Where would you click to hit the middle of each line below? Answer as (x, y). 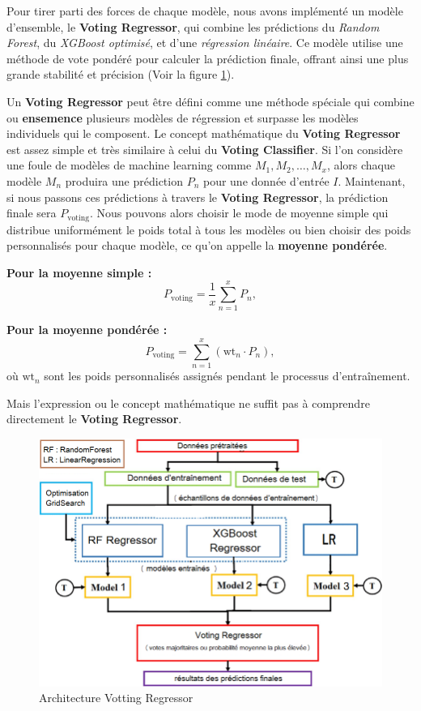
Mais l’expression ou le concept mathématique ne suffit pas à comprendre (188, 403)
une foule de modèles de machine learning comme (129, 165)
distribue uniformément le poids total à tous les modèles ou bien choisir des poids (209, 229)
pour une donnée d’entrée (266, 180)
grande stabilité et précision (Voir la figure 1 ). (121, 74)
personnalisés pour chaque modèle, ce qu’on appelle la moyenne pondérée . (197, 245)
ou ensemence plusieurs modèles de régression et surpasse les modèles (183, 117)
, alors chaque (361, 165)
